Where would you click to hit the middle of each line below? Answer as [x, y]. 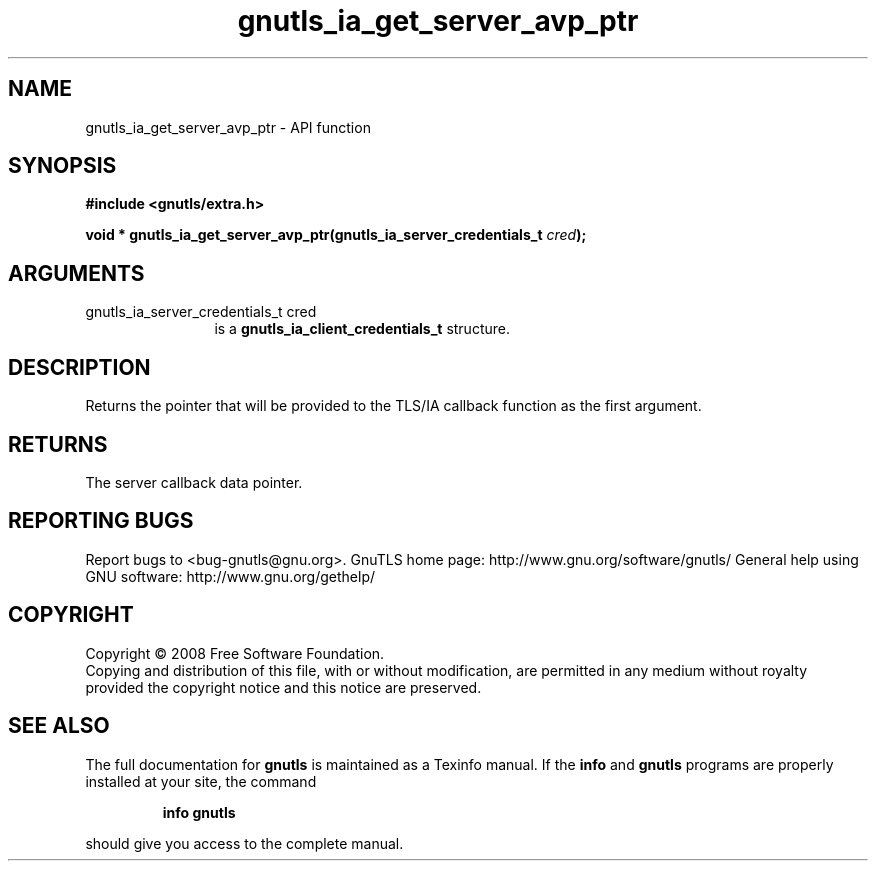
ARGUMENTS [76, 273]
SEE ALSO [59, 726]
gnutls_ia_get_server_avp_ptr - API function [228, 127]
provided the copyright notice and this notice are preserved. [283, 687]
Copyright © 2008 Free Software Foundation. [235, 653]
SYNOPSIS [62, 166]
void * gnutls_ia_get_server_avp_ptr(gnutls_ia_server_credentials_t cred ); [336, 235]
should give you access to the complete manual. [244, 843]
